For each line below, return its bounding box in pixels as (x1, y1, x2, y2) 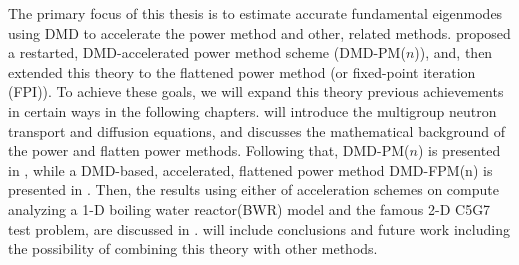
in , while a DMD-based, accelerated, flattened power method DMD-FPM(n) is (8, 159, 493, 180)
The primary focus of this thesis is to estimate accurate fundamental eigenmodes (8, 3, 503, 23)
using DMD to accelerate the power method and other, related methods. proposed (8, 22, 511, 43)
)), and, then (414, 42, 493, 63)
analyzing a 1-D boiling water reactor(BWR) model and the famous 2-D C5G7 (8, 198, 491, 219)
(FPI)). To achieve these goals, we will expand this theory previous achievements (8, 81, 504, 102)
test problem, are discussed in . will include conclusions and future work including (8, 218, 510, 239)
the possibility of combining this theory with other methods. (8, 238, 378, 259)
